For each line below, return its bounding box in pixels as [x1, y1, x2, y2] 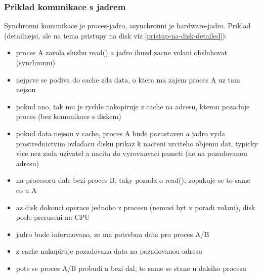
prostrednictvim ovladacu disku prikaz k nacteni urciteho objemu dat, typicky [16, 138, 258, 148]
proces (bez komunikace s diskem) [16, 111, 121, 122]
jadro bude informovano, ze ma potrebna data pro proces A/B [16, 228, 209, 239]
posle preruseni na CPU [16, 212, 90, 222]
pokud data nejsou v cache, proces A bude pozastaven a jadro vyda [16, 128, 226, 138]
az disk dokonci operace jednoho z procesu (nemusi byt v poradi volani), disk [16, 202, 255, 212]
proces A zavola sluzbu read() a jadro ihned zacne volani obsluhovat [16, 47, 228, 58]
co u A [16, 184, 37, 195]
